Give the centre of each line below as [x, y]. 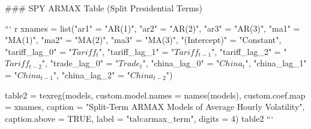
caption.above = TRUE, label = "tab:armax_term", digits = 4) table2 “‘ [139, 118]
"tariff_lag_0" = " [38, 51]
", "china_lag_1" [276, 63]
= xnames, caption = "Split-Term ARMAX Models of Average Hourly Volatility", [155, 107]
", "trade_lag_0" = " [80, 63]
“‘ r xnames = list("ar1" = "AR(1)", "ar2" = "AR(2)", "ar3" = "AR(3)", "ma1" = [152, 28]
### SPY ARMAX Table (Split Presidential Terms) [104, 8]
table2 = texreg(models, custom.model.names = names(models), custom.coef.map [155, 95]
